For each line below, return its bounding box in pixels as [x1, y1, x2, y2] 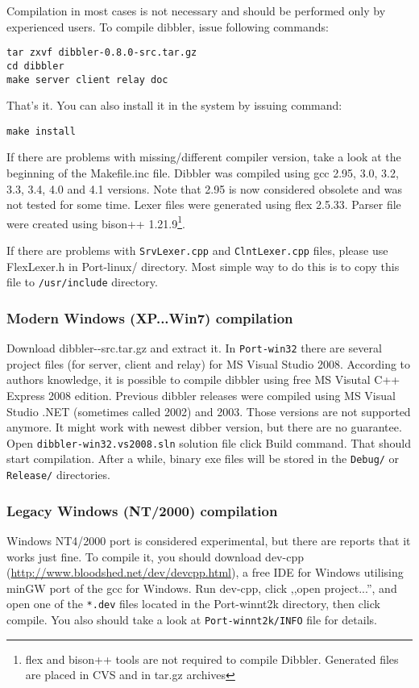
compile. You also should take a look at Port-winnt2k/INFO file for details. [6, 611, 377, 628]
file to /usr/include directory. [6, 273, 158, 290]
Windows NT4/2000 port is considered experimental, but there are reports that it [6, 532, 411, 548]
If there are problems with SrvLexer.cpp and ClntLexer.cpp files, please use [6, 242, 388, 259]
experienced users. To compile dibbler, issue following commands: [6, 18, 329, 35]
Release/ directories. [6, 466, 110, 483]
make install [6, 125, 76, 137]
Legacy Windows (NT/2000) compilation [6, 500, 278, 520]
